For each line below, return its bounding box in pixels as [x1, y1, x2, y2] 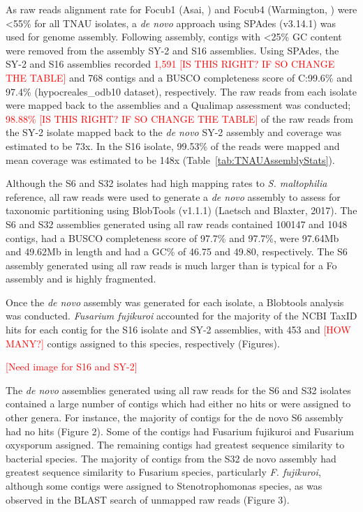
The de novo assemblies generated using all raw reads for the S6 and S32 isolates [6, 382, 351, 397]
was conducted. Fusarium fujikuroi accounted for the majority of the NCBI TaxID [6, 308, 357, 323]
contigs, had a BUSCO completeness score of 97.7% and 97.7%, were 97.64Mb [6, 230, 339, 245]
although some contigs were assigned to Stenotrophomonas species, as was [6, 479, 323, 492]
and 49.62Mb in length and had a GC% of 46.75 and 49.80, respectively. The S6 [6, 244, 348, 259]
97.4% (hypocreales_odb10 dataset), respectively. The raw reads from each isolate [6, 84, 357, 98]
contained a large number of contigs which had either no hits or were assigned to [6, 396, 351, 411]
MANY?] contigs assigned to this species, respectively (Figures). [6, 336, 280, 350]
